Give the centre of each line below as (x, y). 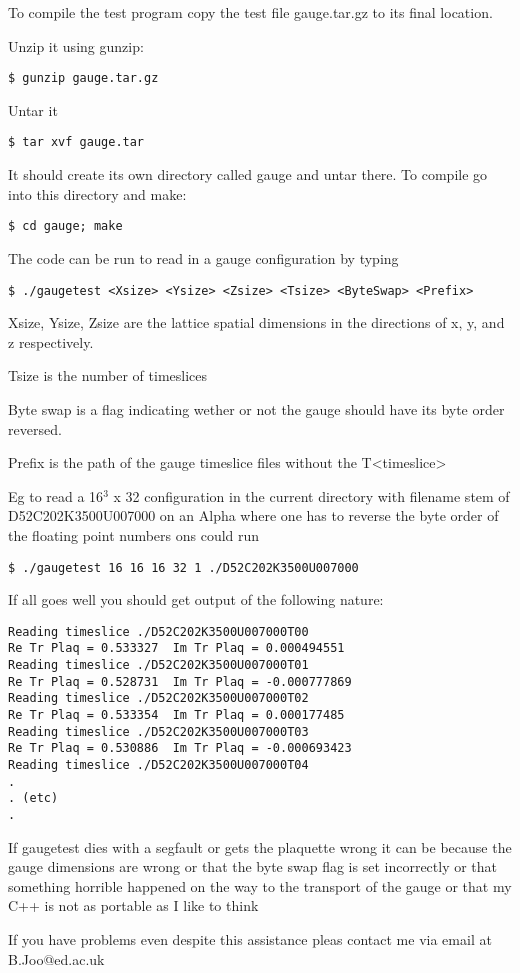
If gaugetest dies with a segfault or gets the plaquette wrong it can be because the (260, 846)
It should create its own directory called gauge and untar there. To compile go (248, 174)
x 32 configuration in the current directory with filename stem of (311, 495)
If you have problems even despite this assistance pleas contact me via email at (250, 939)
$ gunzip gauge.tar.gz (83, 78)
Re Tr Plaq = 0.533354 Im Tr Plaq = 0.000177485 (176, 715)
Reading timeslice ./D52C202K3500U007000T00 (158, 631)
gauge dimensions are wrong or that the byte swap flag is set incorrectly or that (253, 866)
